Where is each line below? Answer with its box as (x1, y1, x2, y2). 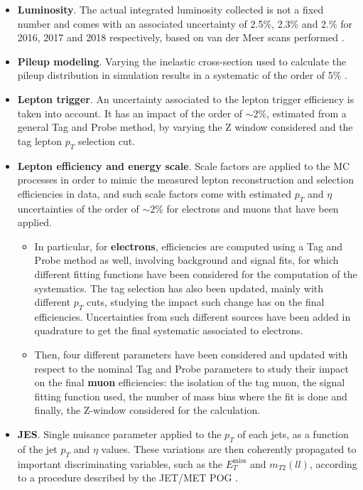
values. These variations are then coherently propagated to (101, 441, 357, 456)
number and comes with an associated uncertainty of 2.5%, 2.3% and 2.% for (17, 16, 353, 31)
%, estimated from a (258, 105, 347, 120)
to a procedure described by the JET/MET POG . (17, 470, 239, 485)
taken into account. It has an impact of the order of (17, 105, 243, 120)
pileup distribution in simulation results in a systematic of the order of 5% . (17, 68, 348, 82)
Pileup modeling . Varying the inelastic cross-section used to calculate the (17, 53, 347, 68)
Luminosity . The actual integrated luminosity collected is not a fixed (17, 2, 324, 16)
